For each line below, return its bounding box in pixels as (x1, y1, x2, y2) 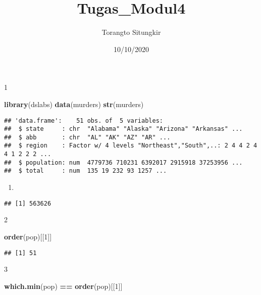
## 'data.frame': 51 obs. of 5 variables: (4, 117, 163, 124)
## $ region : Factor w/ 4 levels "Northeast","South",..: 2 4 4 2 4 (4, 142, 257, 150)
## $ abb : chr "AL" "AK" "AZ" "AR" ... (4, 133, 171, 141)
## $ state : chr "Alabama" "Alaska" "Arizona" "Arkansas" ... (4, 125, 243, 133)
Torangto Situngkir (101, 27, 161, 37)
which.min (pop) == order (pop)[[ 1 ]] (4, 280, 123, 291)
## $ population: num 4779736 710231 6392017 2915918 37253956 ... (4, 159, 243, 166)
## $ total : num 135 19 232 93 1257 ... (4, 167, 167, 175)
